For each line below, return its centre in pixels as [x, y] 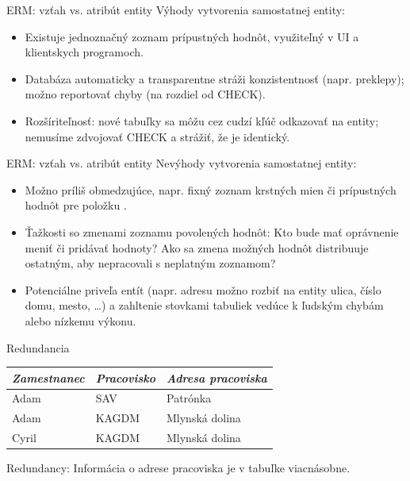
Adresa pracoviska [217, 377]
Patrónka [189, 398]
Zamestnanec [48, 377]
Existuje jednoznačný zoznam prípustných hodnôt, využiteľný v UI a [192, 36]
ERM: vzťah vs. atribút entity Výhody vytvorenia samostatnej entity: [176, 10]
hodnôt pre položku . [76, 205]
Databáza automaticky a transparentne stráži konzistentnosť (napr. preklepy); [215, 78]
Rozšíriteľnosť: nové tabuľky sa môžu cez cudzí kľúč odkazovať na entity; [202, 120]
